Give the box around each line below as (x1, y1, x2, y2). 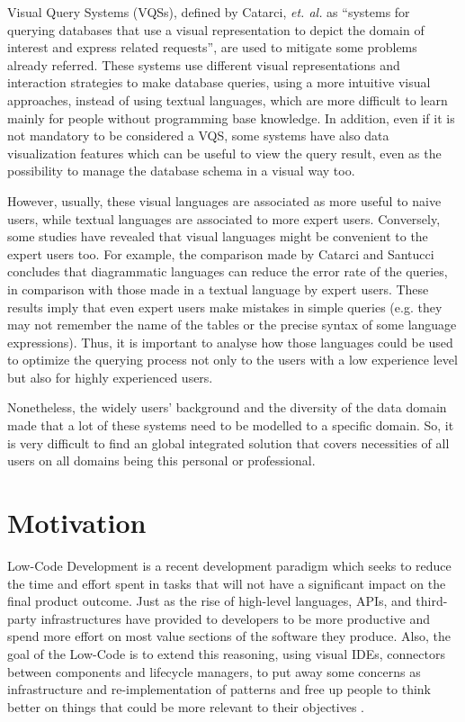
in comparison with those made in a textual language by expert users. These (7, 279, 429, 298)
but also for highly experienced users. (7, 367, 213, 386)
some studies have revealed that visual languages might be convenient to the (7, 227, 428, 246)
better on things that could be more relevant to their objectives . (7, 697, 364, 716)
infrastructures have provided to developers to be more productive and (40, 609, 430, 627)
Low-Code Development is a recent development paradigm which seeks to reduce (7, 555, 452, 574)
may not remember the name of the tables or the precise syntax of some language (7, 315, 457, 334)
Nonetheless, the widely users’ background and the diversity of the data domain (7, 398, 447, 417)
